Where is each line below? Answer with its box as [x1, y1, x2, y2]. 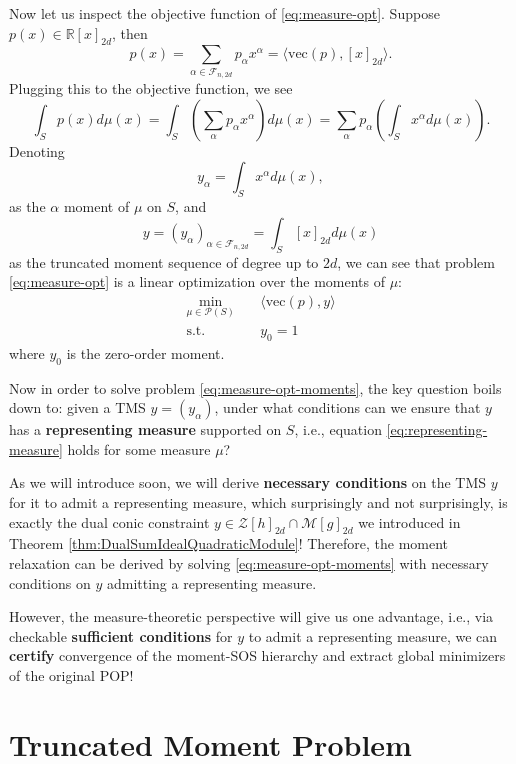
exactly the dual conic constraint [9, 511, 210, 532]
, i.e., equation [294, 419, 382, 440]
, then [112, 22, 148, 43]
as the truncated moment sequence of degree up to [9, 251, 319, 272]
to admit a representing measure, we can [248, 625, 498, 646]
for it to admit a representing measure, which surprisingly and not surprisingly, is [9, 492, 508, 512]
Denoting [9, 140, 65, 161]
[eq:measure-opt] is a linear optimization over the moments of [9, 271, 385, 292]
